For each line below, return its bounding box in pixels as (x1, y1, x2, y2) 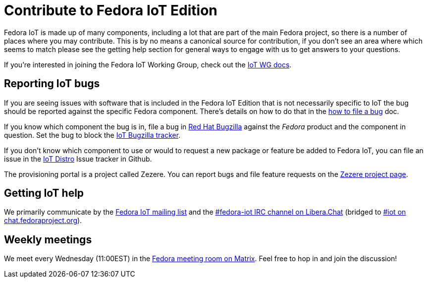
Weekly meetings (4, 233, 92, 246)
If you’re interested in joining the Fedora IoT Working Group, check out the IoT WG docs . (4, 60, 292, 69)
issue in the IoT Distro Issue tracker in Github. (4, 154, 152, 163)
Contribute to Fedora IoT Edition (4, 2, 217, 19)
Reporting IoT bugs (4, 77, 100, 90)
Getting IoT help (4, 187, 84, 200)
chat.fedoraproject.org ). (4, 216, 82, 225)
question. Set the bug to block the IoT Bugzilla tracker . (4, 130, 181, 139)
